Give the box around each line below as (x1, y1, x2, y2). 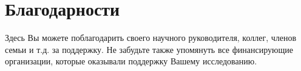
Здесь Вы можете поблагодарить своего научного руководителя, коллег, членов (5, 31, 297, 44)
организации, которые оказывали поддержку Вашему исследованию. (5, 55, 257, 67)
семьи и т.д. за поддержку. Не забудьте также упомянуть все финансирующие (5, 43, 293, 55)
